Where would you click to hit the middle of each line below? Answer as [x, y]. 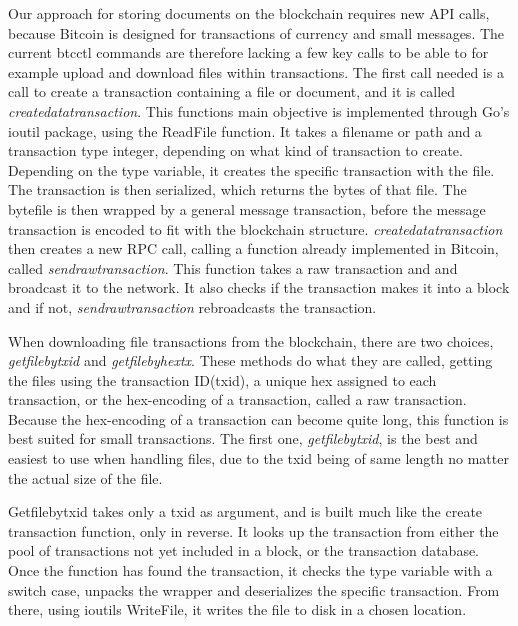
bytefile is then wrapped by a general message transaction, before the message [247, 208]
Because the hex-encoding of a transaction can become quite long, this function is [258, 418]
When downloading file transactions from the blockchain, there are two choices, [251, 340]
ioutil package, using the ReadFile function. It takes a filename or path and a [245, 130]
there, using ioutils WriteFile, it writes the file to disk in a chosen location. [237, 609]
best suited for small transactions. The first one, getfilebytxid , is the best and [243, 438]
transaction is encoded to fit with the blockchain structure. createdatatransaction [255, 228]
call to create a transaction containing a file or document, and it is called [232, 91]
